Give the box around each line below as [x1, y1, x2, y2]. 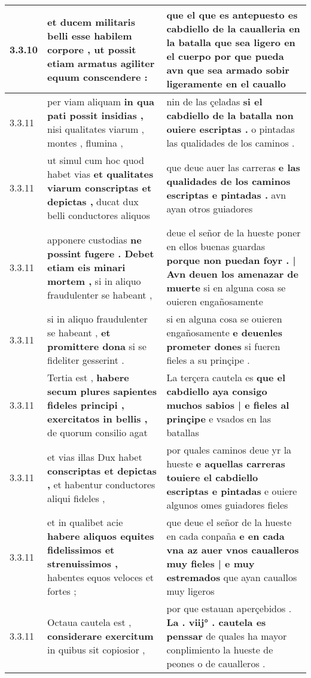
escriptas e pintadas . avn [166, 187, 286, 202]
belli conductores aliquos [47, 208, 150, 222]
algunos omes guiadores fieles [166, 498, 288, 512]
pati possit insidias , [47, 108, 144, 122]
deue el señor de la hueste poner [166, 226, 301, 239]
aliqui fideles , [47, 491, 105, 505]
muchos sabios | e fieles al [166, 398, 289, 412]
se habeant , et [47, 326, 111, 339]
